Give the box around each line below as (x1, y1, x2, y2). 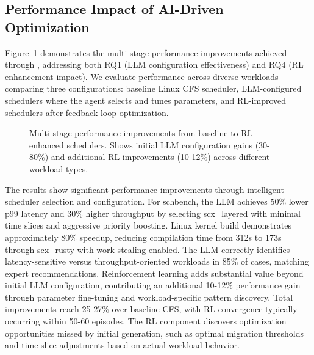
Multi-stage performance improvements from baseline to (29, 126, 238, 139)
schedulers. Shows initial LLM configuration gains (66, 138, 252, 151)
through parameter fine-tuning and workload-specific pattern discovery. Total (5, 290, 293, 303)
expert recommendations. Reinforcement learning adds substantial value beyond (5, 266, 304, 279)
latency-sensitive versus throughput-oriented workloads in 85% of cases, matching (5, 255, 309, 268)
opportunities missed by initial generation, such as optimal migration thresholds (5, 326, 304, 339)
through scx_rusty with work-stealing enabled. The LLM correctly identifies (5, 243, 290, 255)
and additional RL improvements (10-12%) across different (51, 150, 270, 163)
